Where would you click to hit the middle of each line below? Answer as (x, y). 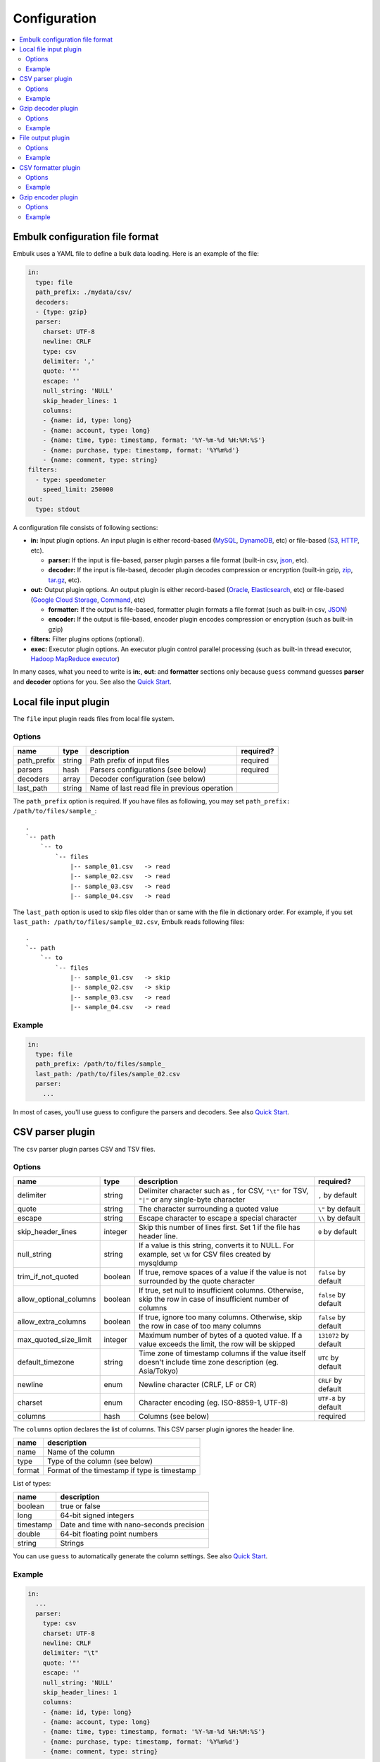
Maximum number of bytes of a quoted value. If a (220, 1335)
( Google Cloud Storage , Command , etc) (88, 600)
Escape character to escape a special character (217, 1218)
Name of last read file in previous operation (161, 788)
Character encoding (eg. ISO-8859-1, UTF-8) (213, 1403)
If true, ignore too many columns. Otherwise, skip (220, 1317)
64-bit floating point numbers (109, 1534)
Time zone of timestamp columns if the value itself (222, 1353)
